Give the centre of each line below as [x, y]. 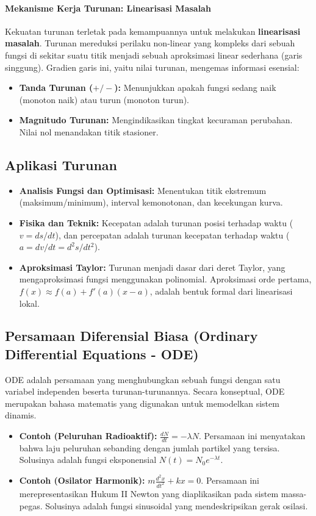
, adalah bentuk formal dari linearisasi [221, 291]
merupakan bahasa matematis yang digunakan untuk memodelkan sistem [142, 403]
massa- [294, 494]
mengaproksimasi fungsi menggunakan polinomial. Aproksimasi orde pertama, [165, 279]
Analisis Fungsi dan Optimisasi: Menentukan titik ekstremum [143, 190]
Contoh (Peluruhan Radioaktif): [88, 436]
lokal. [29, 303]
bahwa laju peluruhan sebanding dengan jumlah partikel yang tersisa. [149, 447]
